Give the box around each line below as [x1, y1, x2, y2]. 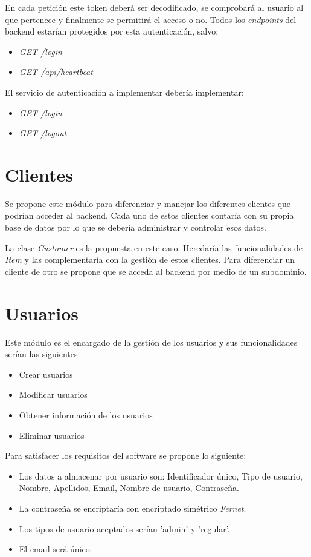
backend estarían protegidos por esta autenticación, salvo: [5, 25, 219, 38]
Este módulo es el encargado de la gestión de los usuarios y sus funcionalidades [5, 335, 298, 348]
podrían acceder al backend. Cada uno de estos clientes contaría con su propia [5, 209, 294, 222]
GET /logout [19, 127, 67, 139]
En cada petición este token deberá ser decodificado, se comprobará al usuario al [5, 1, 304, 13]
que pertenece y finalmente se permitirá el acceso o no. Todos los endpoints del [5, 13, 297, 25]
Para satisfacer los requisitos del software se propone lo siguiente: [5, 449, 246, 462]
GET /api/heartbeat [19, 65, 93, 78]
